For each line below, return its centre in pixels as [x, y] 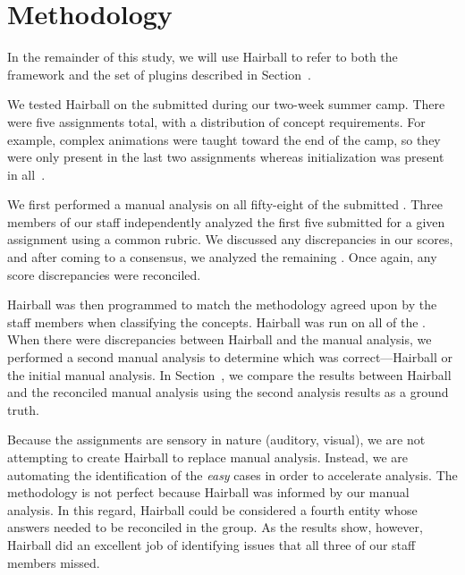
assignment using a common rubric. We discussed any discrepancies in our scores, [230, 239]
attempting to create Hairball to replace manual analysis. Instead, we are [207, 457]
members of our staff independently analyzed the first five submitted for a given [226, 221]
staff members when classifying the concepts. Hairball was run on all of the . [216, 321]
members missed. [54, 562]
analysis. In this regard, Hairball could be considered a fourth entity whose [212, 509]
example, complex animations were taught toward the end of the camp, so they [224, 139]
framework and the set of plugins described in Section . [159, 74]
